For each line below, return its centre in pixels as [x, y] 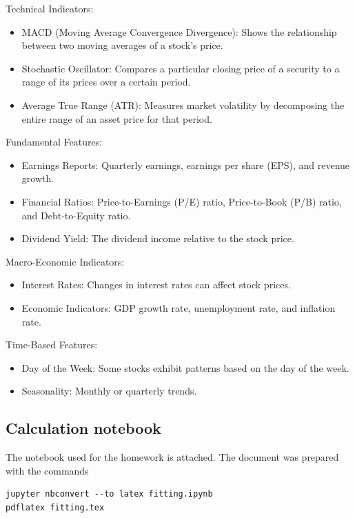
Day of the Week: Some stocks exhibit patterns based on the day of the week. [185, 367]
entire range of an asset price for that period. [117, 118]
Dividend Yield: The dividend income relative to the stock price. [158, 238]
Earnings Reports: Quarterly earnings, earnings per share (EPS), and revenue [186, 165]
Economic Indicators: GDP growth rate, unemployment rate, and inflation [179, 307]
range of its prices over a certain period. [106, 82]
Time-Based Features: [52, 345]
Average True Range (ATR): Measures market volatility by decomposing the [183, 104]
